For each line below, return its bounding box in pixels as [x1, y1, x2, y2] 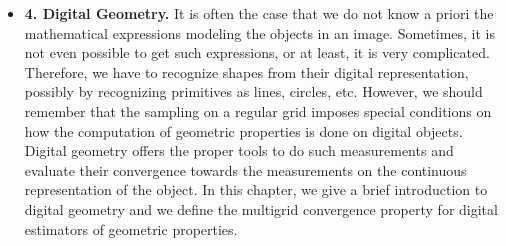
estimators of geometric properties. [24, 218, 238, 239]
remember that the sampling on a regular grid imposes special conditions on [24, 100, 492, 121]
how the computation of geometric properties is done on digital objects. [24, 120, 463, 141]
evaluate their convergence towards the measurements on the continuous [24, 159, 467, 180]
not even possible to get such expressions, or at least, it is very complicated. [24, 42, 490, 63]
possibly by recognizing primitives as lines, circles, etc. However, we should [24, 81, 483, 102]
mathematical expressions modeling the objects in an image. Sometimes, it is [24, 22, 496, 43]
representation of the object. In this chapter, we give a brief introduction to [24, 179, 488, 200]
